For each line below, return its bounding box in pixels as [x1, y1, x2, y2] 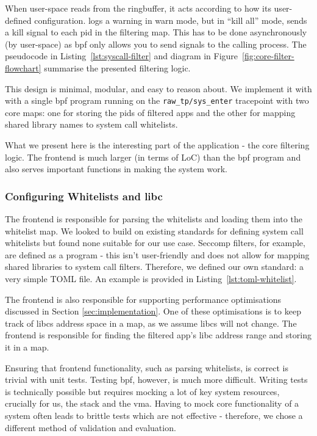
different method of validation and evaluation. [5, 421, 176, 434]
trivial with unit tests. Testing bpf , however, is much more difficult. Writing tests [5, 373, 308, 386]
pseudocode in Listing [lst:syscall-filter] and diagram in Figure [5, 49, 238, 62]
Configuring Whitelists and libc [5, 188, 163, 203]
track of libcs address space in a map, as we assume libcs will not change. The [5, 316, 297, 329]
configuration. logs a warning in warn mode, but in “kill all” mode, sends [34, 13, 307, 26]
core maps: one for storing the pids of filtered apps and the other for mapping [5, 106, 296, 118]
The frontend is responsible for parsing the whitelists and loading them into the [5, 213, 302, 225]
